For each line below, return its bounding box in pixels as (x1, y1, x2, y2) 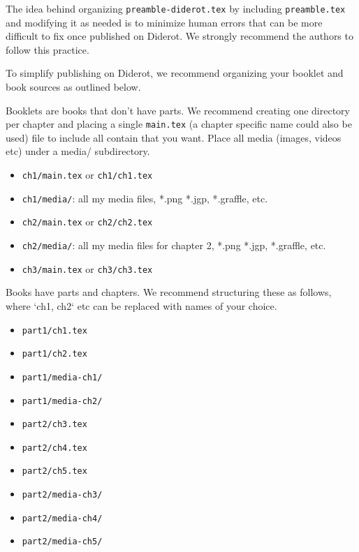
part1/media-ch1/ (22, 372, 103, 382)
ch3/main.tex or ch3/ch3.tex (22, 261, 153, 276)
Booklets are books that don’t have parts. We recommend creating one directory (6, 103, 350, 117)
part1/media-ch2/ (22, 396, 103, 406)
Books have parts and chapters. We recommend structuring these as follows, (6, 285, 332, 299)
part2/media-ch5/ (22, 537, 103, 547)
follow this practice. (6, 42, 89, 57)
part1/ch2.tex (22, 349, 87, 359)
